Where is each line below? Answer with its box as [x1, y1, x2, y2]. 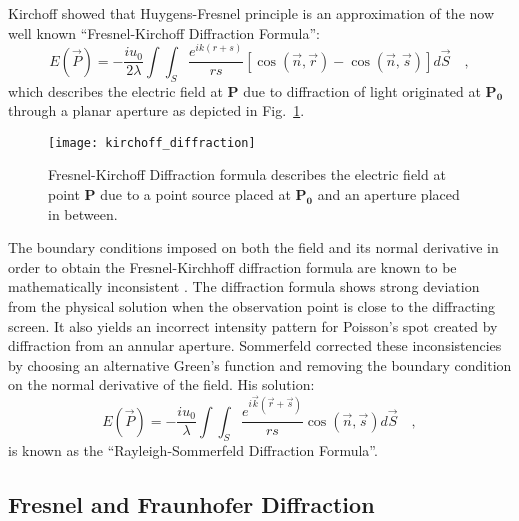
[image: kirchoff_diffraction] [48, 135, 256, 150]
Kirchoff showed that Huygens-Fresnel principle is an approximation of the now [8, 3, 495, 23]
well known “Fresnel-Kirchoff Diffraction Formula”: [8, 22, 320, 43]
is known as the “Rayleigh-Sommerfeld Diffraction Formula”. [8, 440, 378, 461]
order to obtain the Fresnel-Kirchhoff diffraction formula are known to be [8, 256, 457, 277]
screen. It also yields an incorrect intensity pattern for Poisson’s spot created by [8, 315, 498, 336]
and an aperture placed [317, 183, 460, 204]
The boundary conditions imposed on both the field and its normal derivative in [8, 237, 499, 258]
